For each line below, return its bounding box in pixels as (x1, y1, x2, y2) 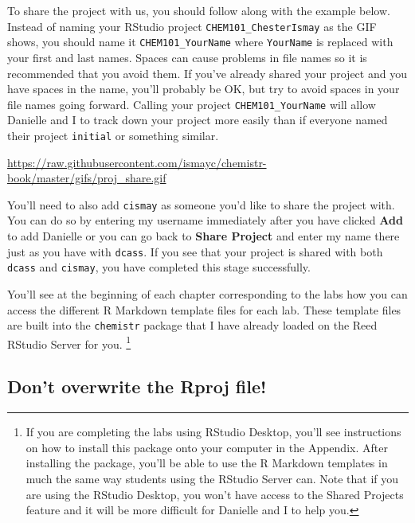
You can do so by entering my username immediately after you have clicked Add (7, 212, 403, 228)
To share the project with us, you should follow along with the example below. (7, 2, 390, 18)
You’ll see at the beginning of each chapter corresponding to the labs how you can (7, 285, 408, 302)
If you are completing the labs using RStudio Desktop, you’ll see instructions (25, 423, 401, 440)
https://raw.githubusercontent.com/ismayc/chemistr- (7, 154, 267, 170)
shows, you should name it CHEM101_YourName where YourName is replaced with (7, 33, 393, 50)
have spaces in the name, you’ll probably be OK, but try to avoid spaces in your (7, 80, 400, 97)
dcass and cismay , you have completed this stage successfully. (7, 259, 311, 275)
